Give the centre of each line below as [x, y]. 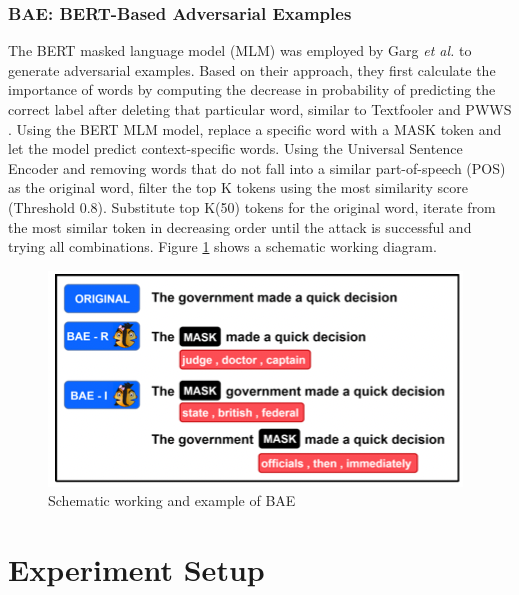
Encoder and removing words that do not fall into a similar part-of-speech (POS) [257, 167]
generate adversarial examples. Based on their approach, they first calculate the [252, 69]
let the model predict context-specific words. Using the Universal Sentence [235, 148]
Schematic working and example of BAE [172, 500]
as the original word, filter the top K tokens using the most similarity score [238, 187]
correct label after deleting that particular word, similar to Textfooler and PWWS [260, 109]
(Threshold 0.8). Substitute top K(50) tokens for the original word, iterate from [252, 206]
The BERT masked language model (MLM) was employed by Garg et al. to [240, 50]
